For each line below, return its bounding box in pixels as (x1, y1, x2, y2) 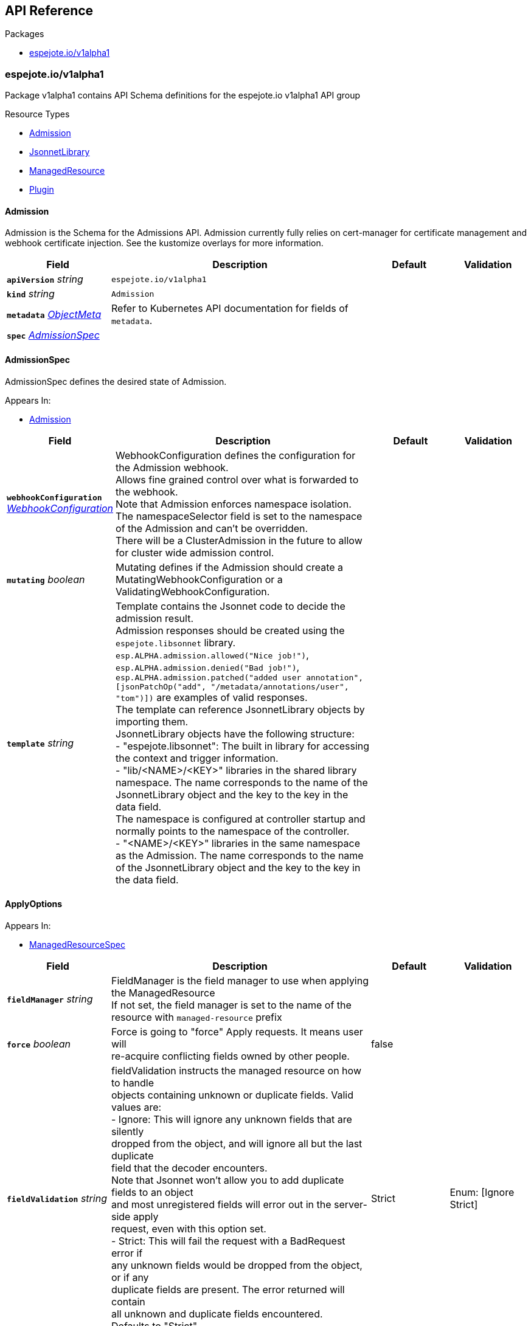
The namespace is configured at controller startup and (116, 812, 366, 825)
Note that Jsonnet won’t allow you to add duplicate (111, 1173, 344, 1186)
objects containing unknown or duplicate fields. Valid (111, 1088, 353, 1101)
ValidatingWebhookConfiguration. (116, 585, 270, 598)
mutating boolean (7, 573, 85, 585)
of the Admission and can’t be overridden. (116, 522, 308, 534)
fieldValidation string (7, 1192, 107, 1204)
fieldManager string (7, 992, 93, 1005)
